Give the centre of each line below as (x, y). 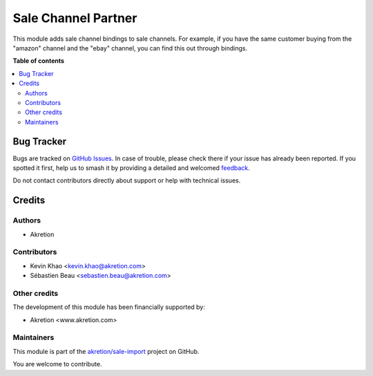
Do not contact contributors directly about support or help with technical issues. (127, 180)
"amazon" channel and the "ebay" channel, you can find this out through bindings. (130, 48)
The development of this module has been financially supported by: (109, 307)
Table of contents (39, 61)
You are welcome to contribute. (57, 364)
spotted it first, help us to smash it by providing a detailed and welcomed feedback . (131, 168)
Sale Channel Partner (75, 18)
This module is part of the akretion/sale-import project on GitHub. (106, 351)
